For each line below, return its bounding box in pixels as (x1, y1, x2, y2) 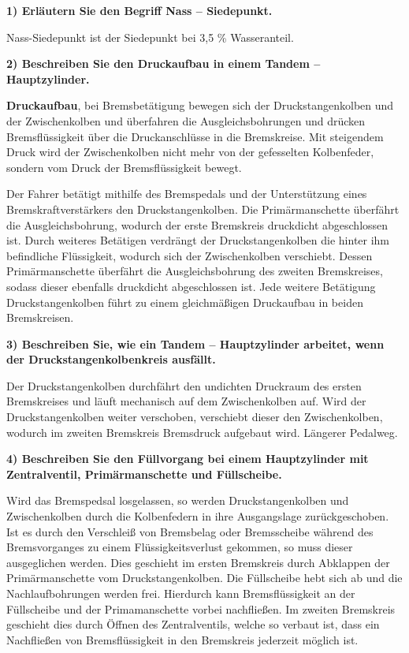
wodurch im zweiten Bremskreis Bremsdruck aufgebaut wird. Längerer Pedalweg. (6, 424, 398, 440)
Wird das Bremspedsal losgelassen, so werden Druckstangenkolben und (6, 492, 349, 509)
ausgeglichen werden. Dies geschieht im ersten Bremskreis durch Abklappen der (6, 554, 390, 570)
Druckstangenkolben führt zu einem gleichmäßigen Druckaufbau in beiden (6, 293, 363, 310)
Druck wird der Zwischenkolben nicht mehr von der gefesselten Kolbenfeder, (6, 144, 374, 160)
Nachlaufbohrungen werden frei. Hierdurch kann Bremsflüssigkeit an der (6, 585, 355, 601)
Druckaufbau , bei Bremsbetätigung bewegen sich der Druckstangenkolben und (6, 97, 394, 114)
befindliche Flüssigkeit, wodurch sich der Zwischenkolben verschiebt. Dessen (6, 247, 373, 263)
